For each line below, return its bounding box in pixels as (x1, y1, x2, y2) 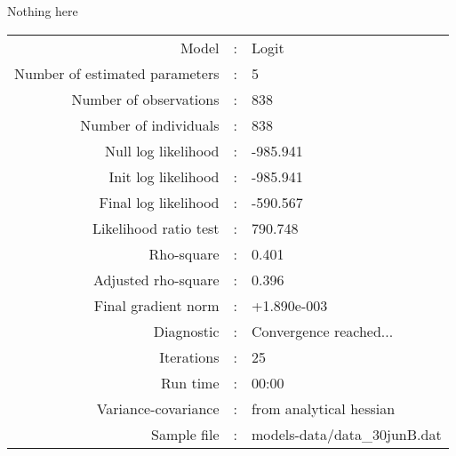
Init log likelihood (108, 165, 220, 187)
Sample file (151, 423, 220, 444)
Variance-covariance (96, 397, 220, 419)
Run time (160, 372, 220, 393)
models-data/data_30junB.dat (251, 423, 442, 444)
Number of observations (71, 88, 220, 109)
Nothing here (7, 2, 78, 20)
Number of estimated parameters (14, 62, 220, 84)
